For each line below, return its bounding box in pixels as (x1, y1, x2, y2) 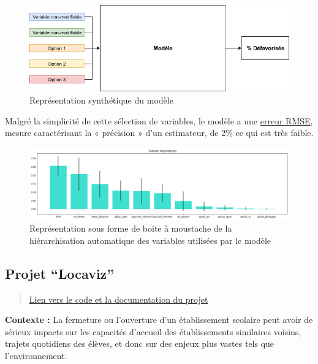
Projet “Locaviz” (5, 264, 115, 282)
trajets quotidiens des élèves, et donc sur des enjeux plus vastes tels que (5, 337, 274, 350)
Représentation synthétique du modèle (29, 93, 173, 106)
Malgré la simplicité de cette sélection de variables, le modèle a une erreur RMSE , (5, 114, 313, 127)
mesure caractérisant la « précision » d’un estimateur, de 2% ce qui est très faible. (5, 126, 314, 139)
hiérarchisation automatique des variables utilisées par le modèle (29, 233, 271, 246)
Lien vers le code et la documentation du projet (29, 292, 208, 305)
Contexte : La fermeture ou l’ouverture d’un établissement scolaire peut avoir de (5, 313, 313, 326)
